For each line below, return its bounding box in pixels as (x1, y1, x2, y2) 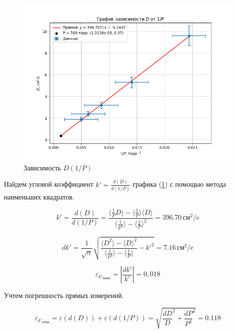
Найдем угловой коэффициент (4, 179, 93, 189)
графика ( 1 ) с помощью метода (132, 179, 226, 189)
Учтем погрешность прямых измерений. (4, 290, 124, 300)
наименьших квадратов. (4, 191, 74, 201)
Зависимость (24, 162, 61, 172)
